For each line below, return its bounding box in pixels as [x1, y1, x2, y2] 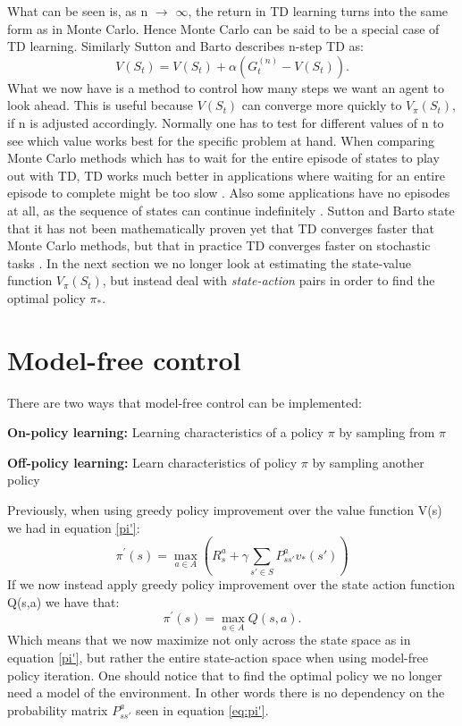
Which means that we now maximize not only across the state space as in [7, 630, 411, 649]
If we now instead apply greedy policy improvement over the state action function [7, 574, 456, 593]
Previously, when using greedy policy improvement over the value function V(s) [7, 501, 442, 519]
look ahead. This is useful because [7, 96, 193, 114]
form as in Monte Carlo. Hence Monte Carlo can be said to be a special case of [7, 19, 440, 38]
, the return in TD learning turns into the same [188, 2, 449, 20]
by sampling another [312, 452, 424, 471]
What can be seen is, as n [7, 2, 148, 20]
